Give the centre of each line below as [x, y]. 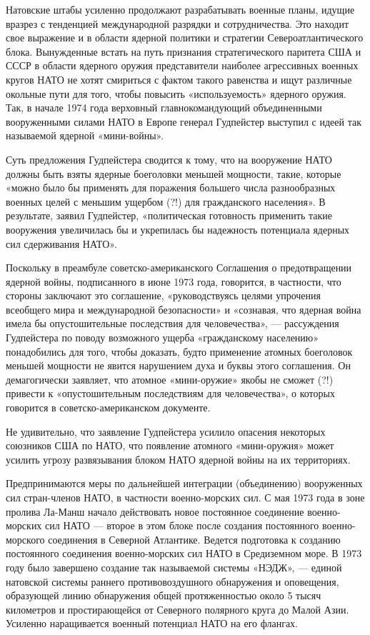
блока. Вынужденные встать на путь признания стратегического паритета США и [184, 51]
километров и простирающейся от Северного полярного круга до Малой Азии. [177, 609]
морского [25, 539]
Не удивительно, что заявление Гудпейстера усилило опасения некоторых [166, 431]
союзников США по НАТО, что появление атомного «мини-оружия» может [170, 445]
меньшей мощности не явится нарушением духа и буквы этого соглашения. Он [178, 365]
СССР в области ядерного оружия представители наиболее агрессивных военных [182, 65]
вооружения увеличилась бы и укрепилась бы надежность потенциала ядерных [178, 229]
